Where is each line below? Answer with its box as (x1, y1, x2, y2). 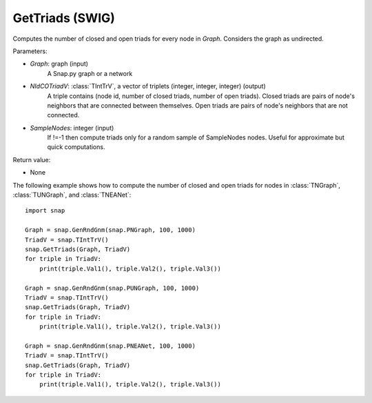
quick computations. (47, 143, 105, 151)
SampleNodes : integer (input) (30, 124, 114, 132)
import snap (25, 207, 65, 215)
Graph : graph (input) (30, 59, 89, 68)
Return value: (12, 155, 51, 164)
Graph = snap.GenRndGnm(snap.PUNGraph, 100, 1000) (25, 284, 200, 292)
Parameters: (12, 47, 48, 55)
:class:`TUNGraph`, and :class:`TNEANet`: (12, 190, 132, 199)
